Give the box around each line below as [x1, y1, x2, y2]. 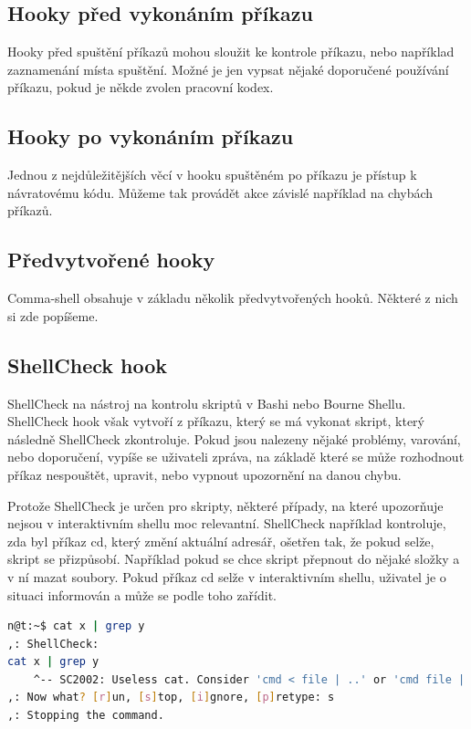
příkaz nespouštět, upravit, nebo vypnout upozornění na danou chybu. [7, 464, 402, 484]
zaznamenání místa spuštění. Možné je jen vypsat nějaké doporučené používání [7, 59, 449, 78]
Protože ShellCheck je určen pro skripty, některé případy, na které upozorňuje [7, 495, 444, 515]
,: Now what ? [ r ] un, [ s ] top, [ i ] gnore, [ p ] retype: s [7, 691, 335, 704]
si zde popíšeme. [7, 306, 99, 325]
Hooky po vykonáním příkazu [7, 122, 294, 151]
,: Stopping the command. [7, 709, 164, 723]
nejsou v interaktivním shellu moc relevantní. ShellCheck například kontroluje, [7, 514, 446, 533]
